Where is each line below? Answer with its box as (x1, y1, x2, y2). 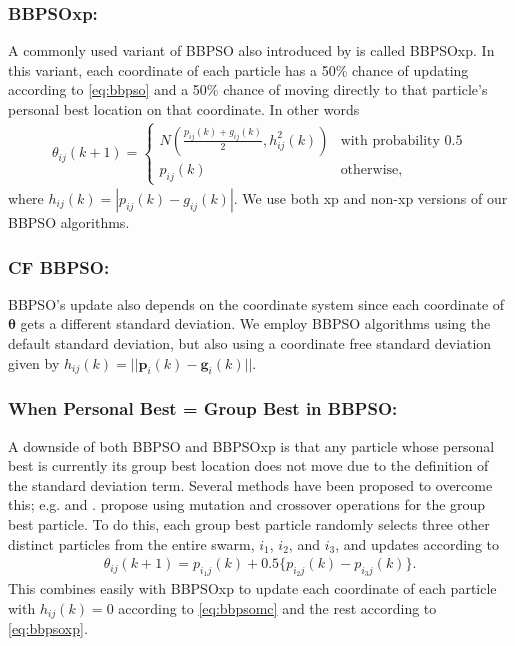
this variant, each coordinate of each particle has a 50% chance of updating (8, 59, 469, 80)
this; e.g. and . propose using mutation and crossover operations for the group (8, 494, 486, 515)
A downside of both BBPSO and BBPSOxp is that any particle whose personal (8, 435, 495, 456)
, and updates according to (335, 533, 500, 554)
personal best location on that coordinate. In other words (8, 99, 360, 119)
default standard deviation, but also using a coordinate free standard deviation (8, 332, 492, 353)
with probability (340, 133, 440, 148)
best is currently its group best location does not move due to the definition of (8, 455, 489, 476)
